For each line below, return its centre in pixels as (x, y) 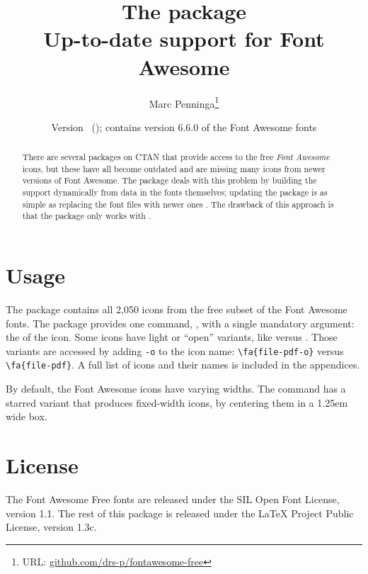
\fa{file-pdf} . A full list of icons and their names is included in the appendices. (183, 365)
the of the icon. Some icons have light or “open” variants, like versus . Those (172, 337)
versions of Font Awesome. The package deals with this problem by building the (169, 180)
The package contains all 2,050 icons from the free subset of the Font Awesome (177, 309)
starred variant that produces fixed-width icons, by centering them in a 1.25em (177, 402)
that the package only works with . (87, 216)
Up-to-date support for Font (184, 39)
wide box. (27, 416)
